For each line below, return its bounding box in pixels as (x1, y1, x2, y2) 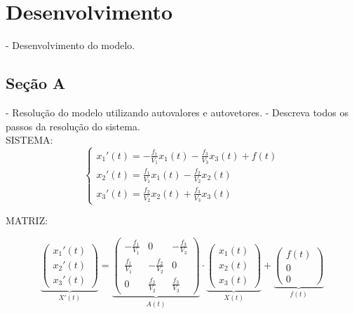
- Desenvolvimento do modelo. (6, 38, 135, 53)
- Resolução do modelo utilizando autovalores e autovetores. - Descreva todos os (6, 104, 348, 119)
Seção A (6, 72, 66, 94)
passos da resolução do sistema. (6, 118, 140, 133)
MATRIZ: (6, 213, 48, 228)
